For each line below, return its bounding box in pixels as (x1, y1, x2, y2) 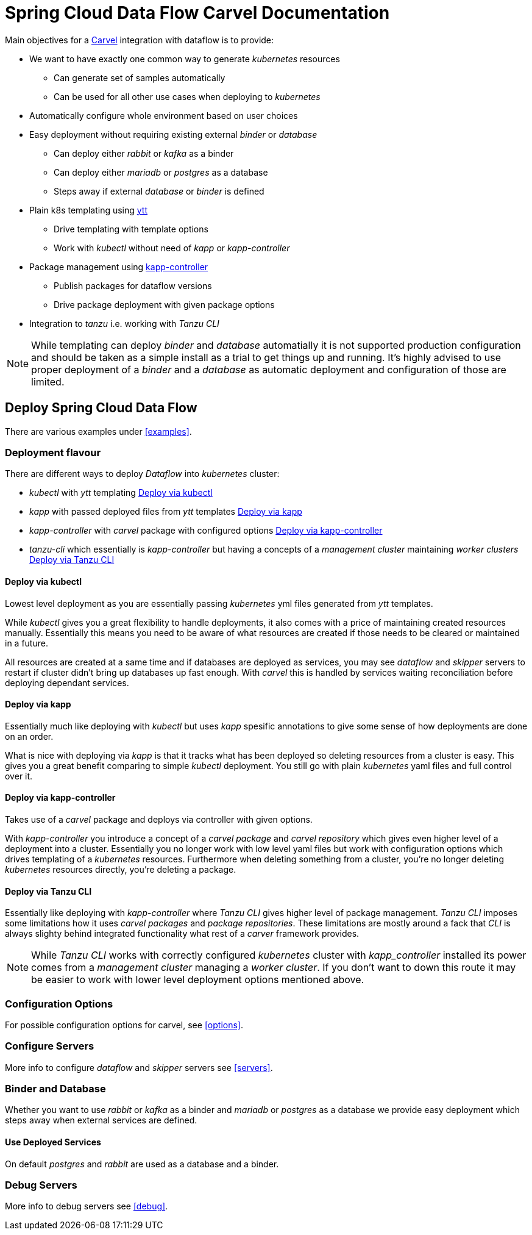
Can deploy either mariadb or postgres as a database (54, 166, 268, 177)
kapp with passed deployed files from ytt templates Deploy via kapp (29, 506, 302, 517)
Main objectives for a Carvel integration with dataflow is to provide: (5, 34, 274, 45)
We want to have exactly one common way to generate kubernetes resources (29, 53, 340, 64)
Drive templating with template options (54, 223, 208, 234)
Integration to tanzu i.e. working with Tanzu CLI (29, 318, 219, 329)
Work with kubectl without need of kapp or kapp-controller (54, 242, 290, 253)
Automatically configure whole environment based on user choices (29, 110, 298, 121)
